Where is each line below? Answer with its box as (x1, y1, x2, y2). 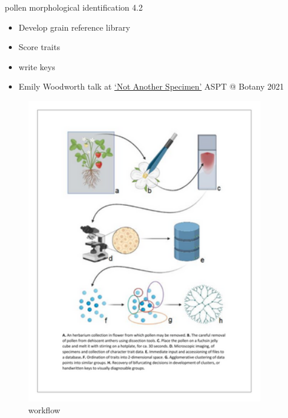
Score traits (18, 41, 60, 53)
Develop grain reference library (18, 21, 130, 33)
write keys (18, 60, 55, 73)
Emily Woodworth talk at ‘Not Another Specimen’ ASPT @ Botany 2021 (18, 80, 284, 93)
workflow (28, 404, 61, 416)
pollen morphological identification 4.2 (5, 1, 143, 13)
